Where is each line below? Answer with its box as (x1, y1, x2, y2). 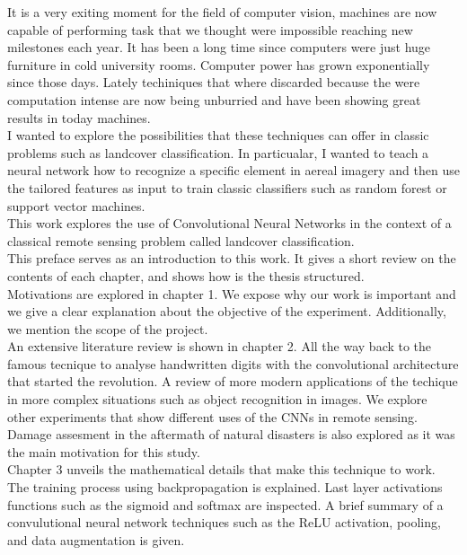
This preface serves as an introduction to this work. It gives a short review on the (7, 249, 456, 268)
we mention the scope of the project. (7, 319, 208, 338)
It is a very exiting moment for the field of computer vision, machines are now (7, 3, 437, 21)
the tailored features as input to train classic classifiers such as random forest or (7, 178, 447, 197)
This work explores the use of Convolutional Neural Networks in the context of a (7, 214, 452, 233)
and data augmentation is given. (7, 530, 185, 549)
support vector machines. (7, 196, 145, 215)
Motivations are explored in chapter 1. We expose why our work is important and (7, 284, 456, 303)
